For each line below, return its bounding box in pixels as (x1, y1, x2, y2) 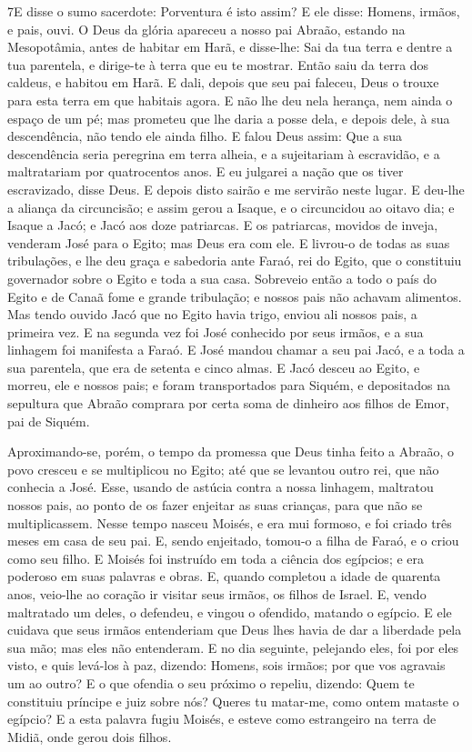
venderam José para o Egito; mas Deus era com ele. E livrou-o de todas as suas (7, 233, 450, 252)
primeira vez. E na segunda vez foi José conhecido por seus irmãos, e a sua (7, 322, 424, 341)
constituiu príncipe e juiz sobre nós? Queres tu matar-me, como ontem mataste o (7, 691, 459, 710)
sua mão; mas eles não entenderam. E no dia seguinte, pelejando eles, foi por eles (7, 637, 459, 657)
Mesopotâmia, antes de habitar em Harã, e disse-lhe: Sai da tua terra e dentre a (7, 37, 453, 56)
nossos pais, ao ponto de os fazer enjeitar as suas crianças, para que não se (7, 496, 423, 515)
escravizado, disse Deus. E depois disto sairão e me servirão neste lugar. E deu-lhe (7, 179, 465, 198)
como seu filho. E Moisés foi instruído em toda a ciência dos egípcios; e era (7, 548, 425, 567)
